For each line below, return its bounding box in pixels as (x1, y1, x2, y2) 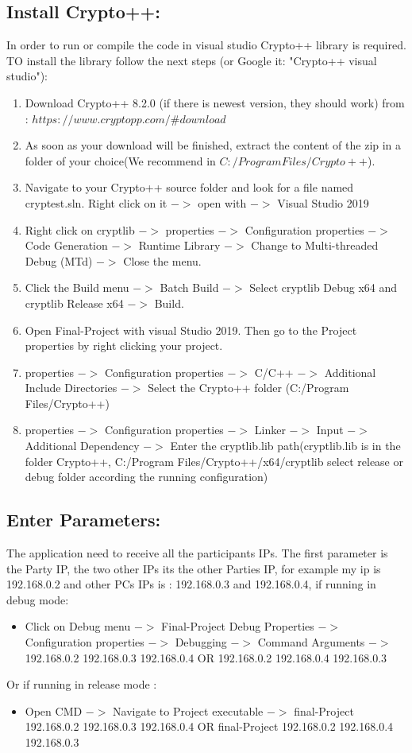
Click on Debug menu (25, 618, 131, 635)
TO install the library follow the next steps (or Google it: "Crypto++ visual (6, 52, 377, 68)
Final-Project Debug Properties (161, 618, 314, 635)
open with (198, 194, 247, 211)
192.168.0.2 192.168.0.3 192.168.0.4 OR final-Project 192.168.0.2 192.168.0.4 (25, 718, 394, 735)
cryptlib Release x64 (25, 294, 124, 311)
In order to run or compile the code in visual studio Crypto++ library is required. (6, 37, 406, 53)
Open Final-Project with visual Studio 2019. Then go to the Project (25, 321, 357, 338)
